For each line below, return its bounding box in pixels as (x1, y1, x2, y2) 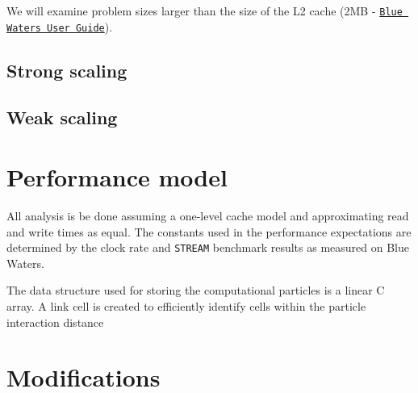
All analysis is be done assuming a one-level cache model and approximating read (6, 207, 409, 224)
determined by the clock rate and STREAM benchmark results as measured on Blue (6, 239, 410, 256)
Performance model (6, 161, 228, 194)
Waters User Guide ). (6, 18, 113, 35)
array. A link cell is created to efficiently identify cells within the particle (6, 298, 366, 315)
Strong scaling (6, 57, 127, 82)
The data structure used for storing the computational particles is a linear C (6, 282, 385, 299)
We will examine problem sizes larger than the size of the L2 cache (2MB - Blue (6, 2, 403, 19)
